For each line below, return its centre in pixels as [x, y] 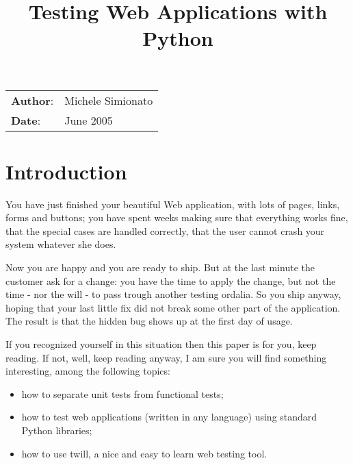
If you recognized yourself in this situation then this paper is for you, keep [161, 344]
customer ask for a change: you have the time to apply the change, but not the [171, 280]
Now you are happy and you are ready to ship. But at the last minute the [160, 267]
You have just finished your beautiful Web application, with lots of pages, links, [173, 204]
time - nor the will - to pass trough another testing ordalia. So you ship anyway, [173, 294]
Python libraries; [57, 430]
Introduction [66, 171]
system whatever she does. [61, 244]
